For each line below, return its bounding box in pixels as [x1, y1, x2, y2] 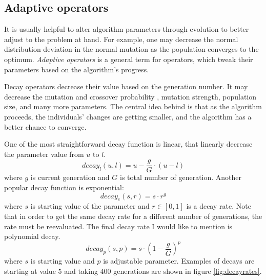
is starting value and [30, 255, 95, 266]
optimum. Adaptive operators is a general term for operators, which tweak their [4, 53, 253, 64]
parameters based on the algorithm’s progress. [4, 64, 149, 74]
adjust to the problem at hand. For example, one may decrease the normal [4, 33, 238, 44]
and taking [64, 265, 98, 276]
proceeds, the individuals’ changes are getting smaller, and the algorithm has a [4, 111, 252, 122]
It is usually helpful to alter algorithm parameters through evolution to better [4, 24, 249, 34]
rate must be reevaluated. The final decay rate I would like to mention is [4, 221, 233, 231]
